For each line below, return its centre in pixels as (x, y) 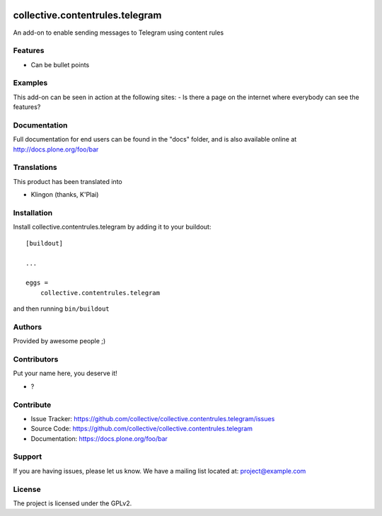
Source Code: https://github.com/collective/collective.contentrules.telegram (142, 429)
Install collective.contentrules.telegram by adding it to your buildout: (112, 227)
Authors (28, 327)
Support (28, 457)
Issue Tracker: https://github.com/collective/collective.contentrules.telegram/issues (153, 418)
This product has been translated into (68, 181)
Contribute (32, 405)
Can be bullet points (60, 64)
